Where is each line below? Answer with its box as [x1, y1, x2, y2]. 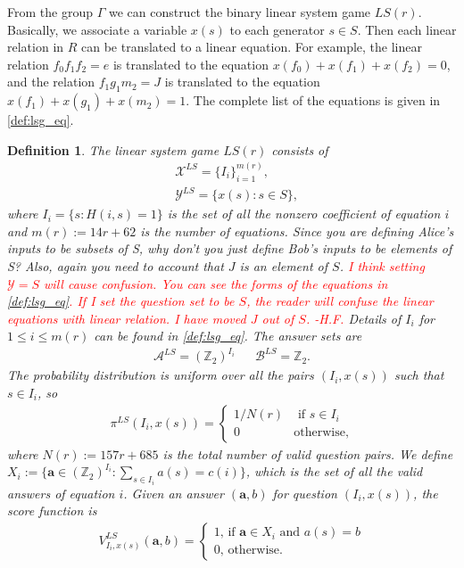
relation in [7, 37, 64, 56]
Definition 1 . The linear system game [7, 140, 220, 159]
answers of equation [7, 483, 115, 502]
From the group [7, 3, 93, 21]
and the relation [7, 72, 95, 91]
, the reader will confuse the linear [246, 292, 434, 310]
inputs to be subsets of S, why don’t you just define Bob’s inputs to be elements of [7, 239, 452, 258]
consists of [271, 140, 328, 159]
